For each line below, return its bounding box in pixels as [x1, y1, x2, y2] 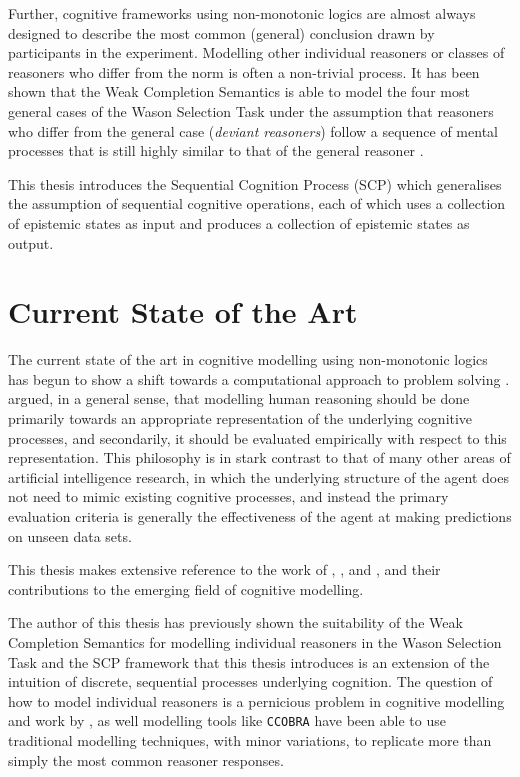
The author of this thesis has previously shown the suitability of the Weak [8, 612, 463, 633]
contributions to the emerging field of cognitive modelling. [8, 578, 364, 599]
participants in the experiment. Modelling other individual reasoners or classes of [8, 42, 505, 63]
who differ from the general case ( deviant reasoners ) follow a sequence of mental [8, 120, 498, 141]
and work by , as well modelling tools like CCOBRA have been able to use [8, 710, 446, 731]
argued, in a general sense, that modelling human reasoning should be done [8, 388, 470, 409]
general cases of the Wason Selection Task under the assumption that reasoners [8, 100, 494, 121]
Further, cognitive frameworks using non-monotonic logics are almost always [8, 3, 476, 23]
